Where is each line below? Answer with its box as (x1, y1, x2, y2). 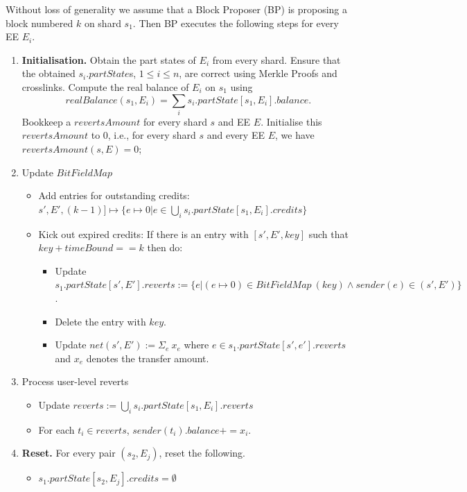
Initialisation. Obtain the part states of (21, 52, 196, 67)
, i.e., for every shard (107, 128, 196, 142)
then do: (147, 240, 183, 255)
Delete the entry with (55, 314, 146, 328)
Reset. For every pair (21, 446, 116, 460)
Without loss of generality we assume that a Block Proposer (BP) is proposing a (6, 2, 348, 16)
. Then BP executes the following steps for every (132, 15, 339, 30)
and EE (218, 114, 251, 128)
